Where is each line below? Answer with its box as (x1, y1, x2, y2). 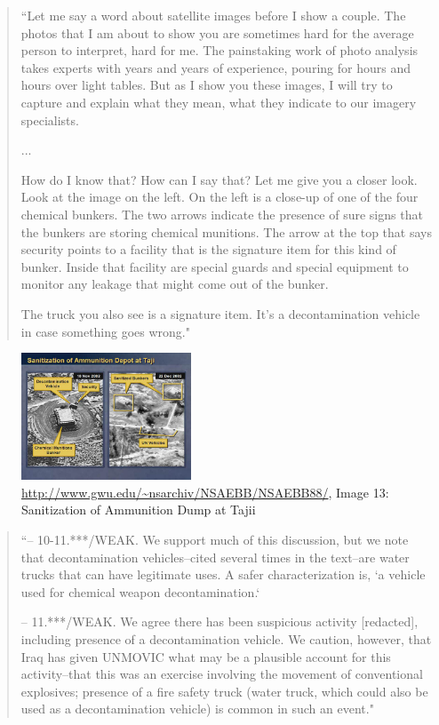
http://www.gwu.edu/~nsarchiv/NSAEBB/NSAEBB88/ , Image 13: (21, 482, 389, 501)
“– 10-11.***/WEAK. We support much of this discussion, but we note (20, 530, 409, 548)
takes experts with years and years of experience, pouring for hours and (20, 58, 411, 76)
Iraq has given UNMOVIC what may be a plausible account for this (20, 647, 391, 665)
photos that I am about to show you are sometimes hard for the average (20, 23, 414, 42)
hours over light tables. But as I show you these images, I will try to (20, 76, 393, 94)
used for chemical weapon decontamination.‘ (20, 582, 260, 601)
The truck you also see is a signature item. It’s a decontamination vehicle (20, 304, 420, 323)
